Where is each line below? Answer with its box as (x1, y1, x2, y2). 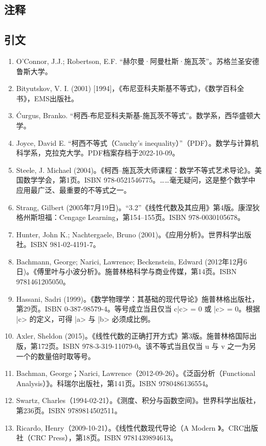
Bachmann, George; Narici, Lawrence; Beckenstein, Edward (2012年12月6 (16, 256, 247, 266)
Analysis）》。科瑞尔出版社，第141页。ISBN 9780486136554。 (16, 377, 213, 388)
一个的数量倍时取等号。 (16, 350, 95, 361)
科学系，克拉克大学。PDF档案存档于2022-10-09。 (16, 147, 180, 158)
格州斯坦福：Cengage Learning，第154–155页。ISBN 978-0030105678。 (16, 212, 245, 222)
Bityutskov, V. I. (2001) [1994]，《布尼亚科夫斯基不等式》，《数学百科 (16, 83, 237, 94)
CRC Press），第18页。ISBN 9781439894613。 (30, 432, 178, 443)
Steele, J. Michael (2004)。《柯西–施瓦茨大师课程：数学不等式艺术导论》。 (16, 164, 255, 175)
